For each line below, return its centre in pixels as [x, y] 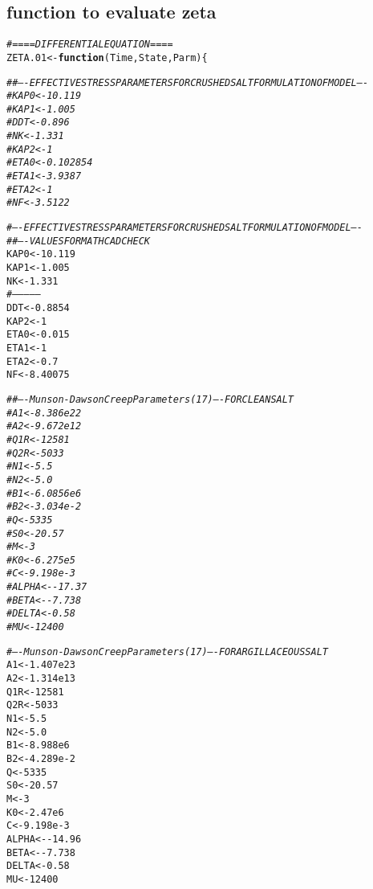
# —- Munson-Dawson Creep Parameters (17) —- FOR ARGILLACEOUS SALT [167, 651]
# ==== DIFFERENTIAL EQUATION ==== [90, 45]
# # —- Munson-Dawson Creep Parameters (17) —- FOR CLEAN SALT [150, 399]
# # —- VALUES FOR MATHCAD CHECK [79, 241]
